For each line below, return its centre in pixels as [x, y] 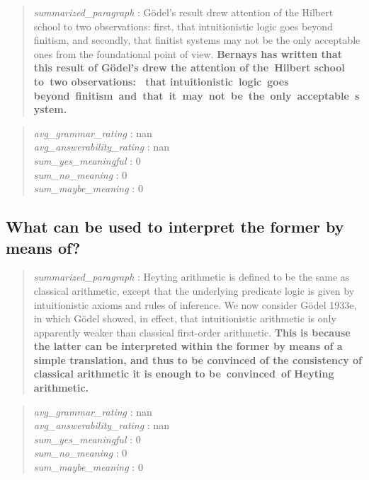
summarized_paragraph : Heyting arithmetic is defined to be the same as [192, 277]
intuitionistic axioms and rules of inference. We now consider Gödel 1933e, [195, 304]
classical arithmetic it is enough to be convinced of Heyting [184, 374]
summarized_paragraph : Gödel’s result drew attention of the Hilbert [183, 12]
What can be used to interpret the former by [175, 227]
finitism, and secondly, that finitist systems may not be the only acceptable [197, 40]
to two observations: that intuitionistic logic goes [161, 81]
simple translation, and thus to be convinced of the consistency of [198, 359]
